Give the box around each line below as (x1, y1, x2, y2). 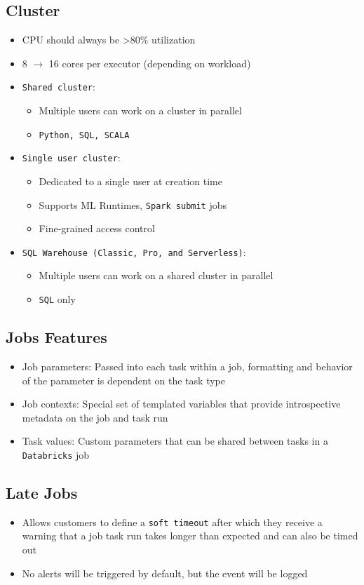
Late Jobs (6, 481, 78, 503)
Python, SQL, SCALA (39, 130, 130, 140)
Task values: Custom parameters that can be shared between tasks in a (22, 433, 328, 448)
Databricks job (22, 447, 90, 462)
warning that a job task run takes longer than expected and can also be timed (22, 528, 358, 543)
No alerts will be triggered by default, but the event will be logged (22, 565, 308, 580)
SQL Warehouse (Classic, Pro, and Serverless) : (22, 244, 246, 259)
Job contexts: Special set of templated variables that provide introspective (22, 396, 341, 411)
